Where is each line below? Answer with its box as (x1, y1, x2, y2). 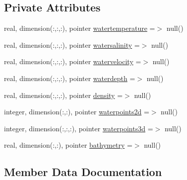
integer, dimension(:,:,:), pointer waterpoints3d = (4, 123, 153, 133)
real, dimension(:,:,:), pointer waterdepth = (4, 73, 135, 83)
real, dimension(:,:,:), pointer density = (4, 90, 123, 100)
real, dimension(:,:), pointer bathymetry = (4, 140, 132, 150)
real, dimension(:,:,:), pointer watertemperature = (4, 23, 155, 33)
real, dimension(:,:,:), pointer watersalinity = (4, 39, 140, 50)
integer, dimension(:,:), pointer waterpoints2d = (4, 106, 149, 117)
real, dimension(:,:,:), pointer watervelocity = (4, 56, 141, 67)
